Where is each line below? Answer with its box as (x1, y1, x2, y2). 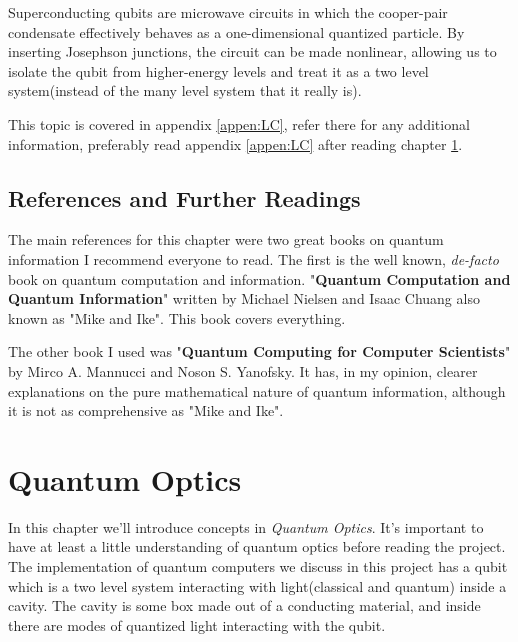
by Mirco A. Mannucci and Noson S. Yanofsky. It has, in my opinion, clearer (8, 360, 478, 381)
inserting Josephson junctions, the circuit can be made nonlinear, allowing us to (8, 41, 497, 62)
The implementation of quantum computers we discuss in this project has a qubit (8, 556, 508, 577)
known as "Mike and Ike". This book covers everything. (8, 307, 346, 328)
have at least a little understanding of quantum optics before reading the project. (8, 536, 506, 557)
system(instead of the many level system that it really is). (8, 80, 362, 101)
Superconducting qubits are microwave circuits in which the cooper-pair (8, 2, 448, 22)
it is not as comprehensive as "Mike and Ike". (8, 400, 284, 421)
